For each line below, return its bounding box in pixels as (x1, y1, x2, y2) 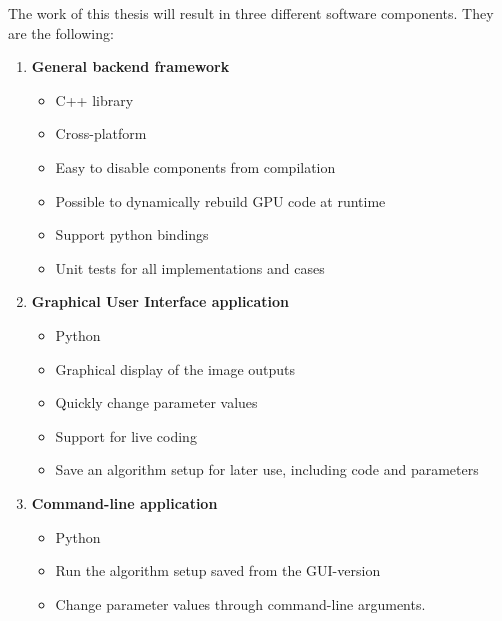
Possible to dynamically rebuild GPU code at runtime (55, 190, 386, 211)
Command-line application (31, 492, 218, 513)
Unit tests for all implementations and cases (55, 257, 325, 278)
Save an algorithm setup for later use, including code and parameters (55, 459, 479, 480)
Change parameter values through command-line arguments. (55, 593, 426, 614)
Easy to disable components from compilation (55, 156, 336, 177)
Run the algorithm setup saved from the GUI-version (55, 560, 381, 581)
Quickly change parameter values (55, 392, 258, 413)
